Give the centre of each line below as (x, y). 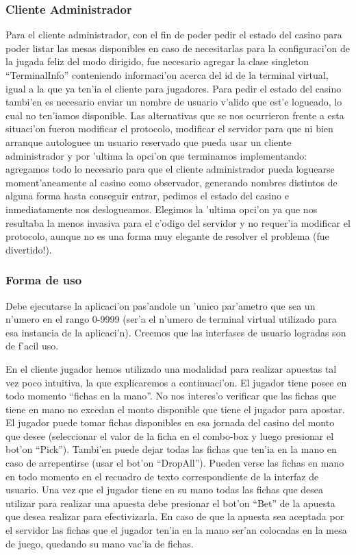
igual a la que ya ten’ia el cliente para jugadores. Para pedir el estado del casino (174, 88)
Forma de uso (44, 280)
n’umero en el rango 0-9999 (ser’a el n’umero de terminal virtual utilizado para (171, 319)
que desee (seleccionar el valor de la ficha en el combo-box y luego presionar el (170, 435)
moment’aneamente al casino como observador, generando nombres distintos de (171, 182)
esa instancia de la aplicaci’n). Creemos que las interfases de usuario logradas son (176, 332)
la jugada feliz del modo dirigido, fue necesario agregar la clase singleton (157, 61)
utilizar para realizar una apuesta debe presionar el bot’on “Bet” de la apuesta (170, 503)
